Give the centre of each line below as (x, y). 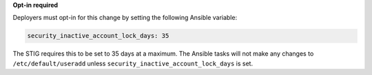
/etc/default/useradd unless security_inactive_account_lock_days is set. (133, 63)
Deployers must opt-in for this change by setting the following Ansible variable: (125, 18)
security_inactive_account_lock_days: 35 (98, 36)
